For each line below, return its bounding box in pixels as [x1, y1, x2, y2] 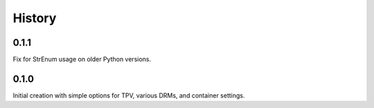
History [12, 10, 57, 26]
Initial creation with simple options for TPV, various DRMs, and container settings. [12, 91, 245, 100]
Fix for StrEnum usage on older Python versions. [12, 55, 152, 64]
